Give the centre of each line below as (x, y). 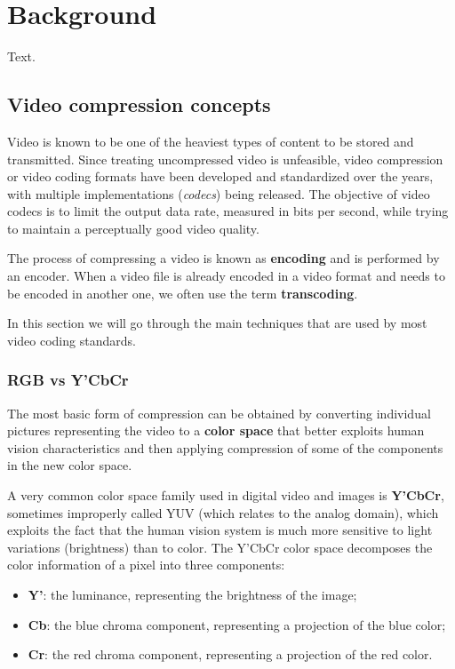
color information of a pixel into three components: (146, 565)
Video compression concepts (139, 104)
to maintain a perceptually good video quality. (133, 228)
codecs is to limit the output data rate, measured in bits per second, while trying (228, 211)
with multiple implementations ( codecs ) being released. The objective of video (219, 193)
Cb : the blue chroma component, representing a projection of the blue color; (237, 624)
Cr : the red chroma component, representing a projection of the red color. (230, 654)
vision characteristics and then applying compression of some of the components (225, 447)
